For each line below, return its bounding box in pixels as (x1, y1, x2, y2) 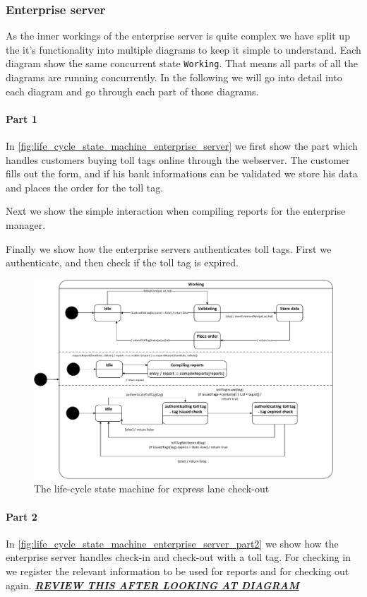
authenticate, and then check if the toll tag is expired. (6, 255, 239, 270)
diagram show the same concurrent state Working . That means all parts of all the (6, 56, 359, 71)
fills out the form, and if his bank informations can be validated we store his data (6, 166, 358, 181)
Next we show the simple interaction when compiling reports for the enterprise (6, 203, 346, 218)
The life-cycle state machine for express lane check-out (34, 481, 270, 496)
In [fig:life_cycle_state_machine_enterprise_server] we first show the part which (6, 138, 358, 153)
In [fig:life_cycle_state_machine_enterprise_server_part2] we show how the (6, 536, 339, 550)
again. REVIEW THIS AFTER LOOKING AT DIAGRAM (6, 577, 299, 592)
